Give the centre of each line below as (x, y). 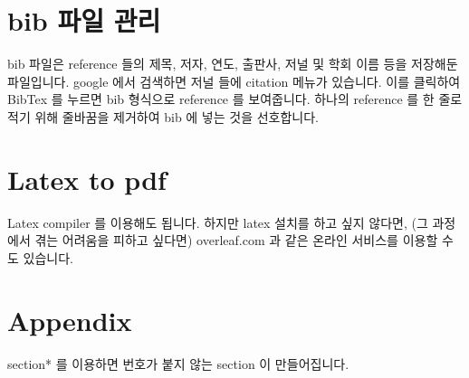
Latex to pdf (87, 179)
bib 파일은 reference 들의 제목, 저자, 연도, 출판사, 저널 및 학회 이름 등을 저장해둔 (233, 64)
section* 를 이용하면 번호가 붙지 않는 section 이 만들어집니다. (178, 363)
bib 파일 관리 (84, 20)
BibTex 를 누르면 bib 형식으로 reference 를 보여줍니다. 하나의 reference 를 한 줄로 (235, 99)
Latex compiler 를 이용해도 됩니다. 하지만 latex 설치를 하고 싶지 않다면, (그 (218, 222)
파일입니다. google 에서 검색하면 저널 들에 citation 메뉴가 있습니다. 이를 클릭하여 (234, 81)
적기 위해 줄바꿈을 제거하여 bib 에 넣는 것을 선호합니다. (163, 116)
